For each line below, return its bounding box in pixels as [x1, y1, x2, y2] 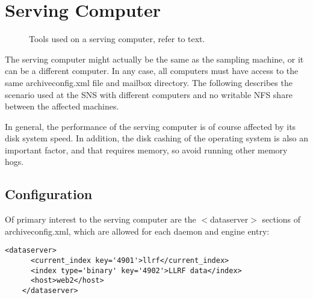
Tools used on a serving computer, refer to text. [29, 32, 205, 45]
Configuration [5, 185, 93, 203]
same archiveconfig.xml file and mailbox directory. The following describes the [5, 76, 293, 88]
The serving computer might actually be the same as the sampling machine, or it [5, 52, 304, 65]
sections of [262, 213, 301, 226]
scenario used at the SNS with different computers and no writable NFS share [5, 88, 293, 100]
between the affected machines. [5, 100, 119, 113]
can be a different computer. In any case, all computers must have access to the [5, 64, 299, 77]
